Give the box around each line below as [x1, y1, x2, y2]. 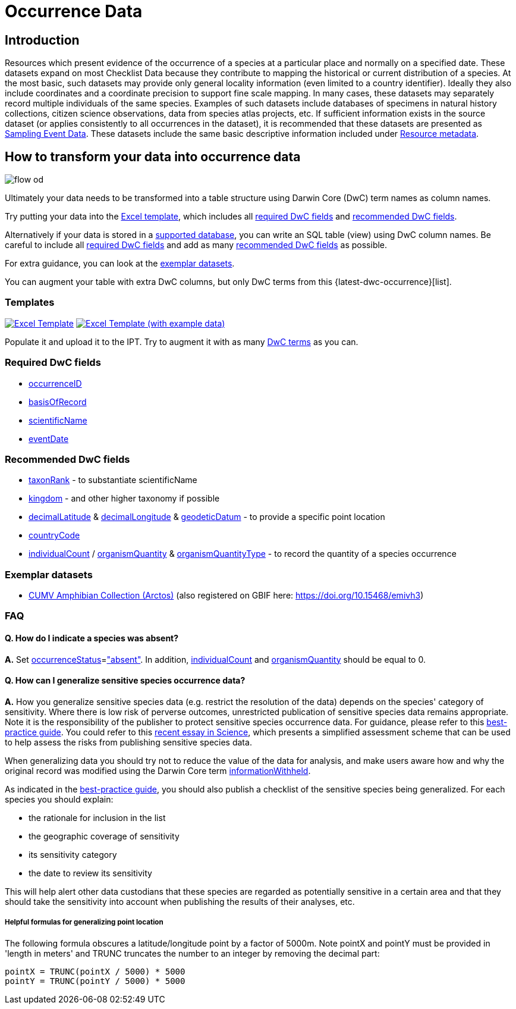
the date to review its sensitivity [29, 867, 152, 878]
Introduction [5, 32, 80, 48]
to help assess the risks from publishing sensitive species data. [5, 737, 252, 747]
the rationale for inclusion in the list [29, 812, 166, 823]
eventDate [29, 433, 69, 444]
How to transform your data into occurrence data [5, 149, 301, 164]
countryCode [29, 530, 80, 541]
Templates [5, 296, 55, 309]
